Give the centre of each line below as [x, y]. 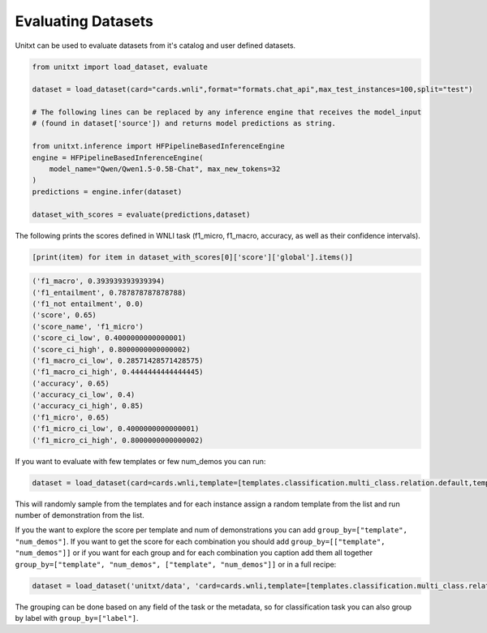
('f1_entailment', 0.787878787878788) [109, 293]
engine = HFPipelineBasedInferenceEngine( [118, 157]
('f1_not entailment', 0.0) [88, 304]
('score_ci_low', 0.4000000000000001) [109, 338]
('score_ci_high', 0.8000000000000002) [111, 349]
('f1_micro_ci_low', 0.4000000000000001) [116, 429]
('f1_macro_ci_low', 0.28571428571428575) [118, 360]
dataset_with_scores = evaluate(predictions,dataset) [141, 214]
